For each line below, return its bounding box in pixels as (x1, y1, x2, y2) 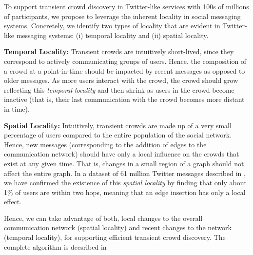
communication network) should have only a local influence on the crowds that (4, 149, 239, 159)
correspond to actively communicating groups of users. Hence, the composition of (4, 56, 247, 66)
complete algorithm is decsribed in (4, 241, 107, 252)
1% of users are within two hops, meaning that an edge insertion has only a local (4, 187, 246, 197)
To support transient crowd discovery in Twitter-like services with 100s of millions (4, 1, 249, 11)
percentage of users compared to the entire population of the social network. (4, 130, 232, 140)
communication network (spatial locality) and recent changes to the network (4, 222, 232, 233)
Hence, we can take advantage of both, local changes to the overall (4, 213, 203, 223)
